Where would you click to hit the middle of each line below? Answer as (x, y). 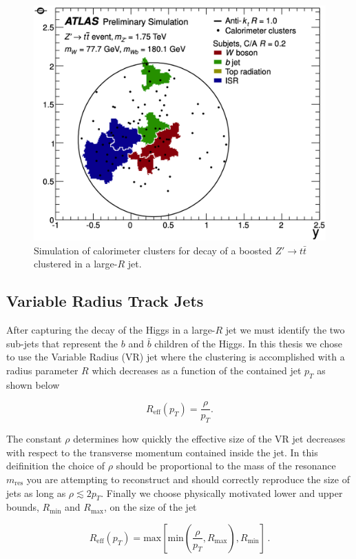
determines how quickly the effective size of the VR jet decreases (209, 439)
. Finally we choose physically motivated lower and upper (222, 492)
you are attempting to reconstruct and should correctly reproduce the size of (188, 479)
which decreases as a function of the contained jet (197, 370)
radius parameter (42, 370)
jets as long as (36, 492)
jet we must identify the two (285, 330)
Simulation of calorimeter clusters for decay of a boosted (153, 250)
